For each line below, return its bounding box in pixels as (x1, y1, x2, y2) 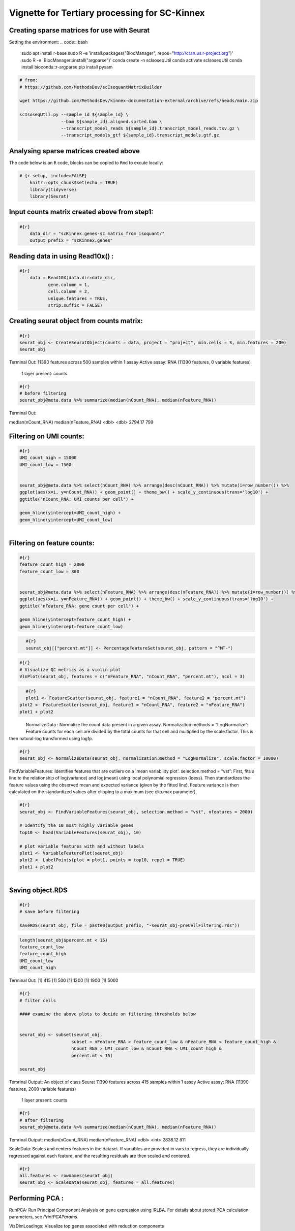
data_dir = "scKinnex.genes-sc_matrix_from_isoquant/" (29, 230, 165, 236)
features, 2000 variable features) (9, 1086, 76, 1092)
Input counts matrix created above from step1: (9, 208, 154, 216)
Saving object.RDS (9, 886, 68, 894)
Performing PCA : (9, 1194, 64, 1202)
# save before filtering (19, 909, 80, 914)
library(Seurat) (29, 194, 69, 199)
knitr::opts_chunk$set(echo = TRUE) (29, 180, 118, 186)
